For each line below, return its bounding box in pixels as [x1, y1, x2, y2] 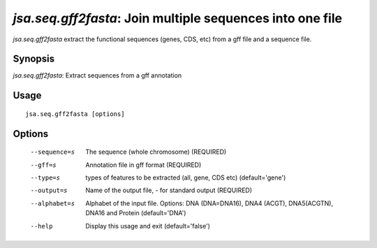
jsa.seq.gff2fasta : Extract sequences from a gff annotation [13, 71, 182, 80]
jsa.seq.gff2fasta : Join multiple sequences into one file [13, 10, 342, 26]
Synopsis [13, 53, 55, 65]
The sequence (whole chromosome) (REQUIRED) [85, 147, 227, 156]
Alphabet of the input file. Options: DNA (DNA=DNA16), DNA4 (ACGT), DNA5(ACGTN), [85, 199, 334, 207]
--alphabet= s [30, 199, 75, 207]
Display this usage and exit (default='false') [85, 221, 211, 230]
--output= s [30, 187, 68, 195]
